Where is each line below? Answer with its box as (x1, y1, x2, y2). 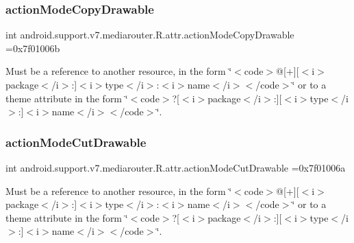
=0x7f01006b (5, 40, 60, 55)
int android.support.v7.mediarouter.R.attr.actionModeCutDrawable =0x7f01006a (5, 161, 346, 174)
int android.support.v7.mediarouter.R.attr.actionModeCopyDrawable (5, 27, 294, 42)
